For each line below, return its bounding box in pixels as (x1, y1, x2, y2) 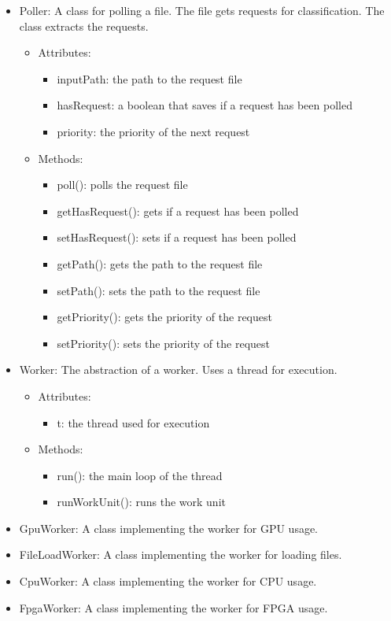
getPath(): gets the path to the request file (57, 255, 263, 272)
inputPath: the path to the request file (57, 70, 242, 87)
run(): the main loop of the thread (57, 467, 223, 483)
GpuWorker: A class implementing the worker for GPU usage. (19, 519, 318, 536)
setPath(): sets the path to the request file (57, 282, 260, 298)
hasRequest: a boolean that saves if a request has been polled (57, 97, 352, 113)
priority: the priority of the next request (57, 123, 250, 139)
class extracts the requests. (19, 17, 149, 34)
